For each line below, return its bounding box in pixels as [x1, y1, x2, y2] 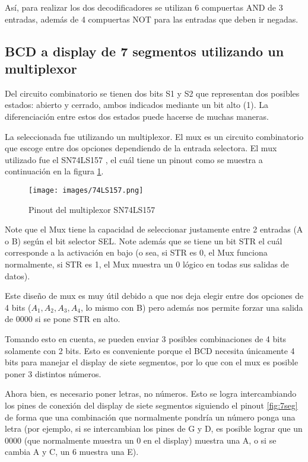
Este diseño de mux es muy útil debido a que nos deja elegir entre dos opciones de [5, 289, 304, 302]
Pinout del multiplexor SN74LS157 [28, 203, 155, 215]
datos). [5, 269, 30, 282]
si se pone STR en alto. [35, 313, 120, 325]
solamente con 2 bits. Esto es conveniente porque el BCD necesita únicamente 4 [5, 344, 295, 356]
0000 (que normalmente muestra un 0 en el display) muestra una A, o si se [5, 434, 277, 446]
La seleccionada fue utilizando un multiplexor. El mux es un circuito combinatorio [5, 130, 304, 142]
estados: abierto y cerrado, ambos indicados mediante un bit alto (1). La [5, 98, 268, 111]
